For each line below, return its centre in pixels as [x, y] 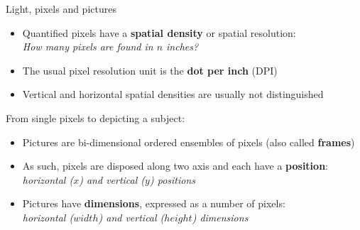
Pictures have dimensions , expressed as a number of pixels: [154, 203]
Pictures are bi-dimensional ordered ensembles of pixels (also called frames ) [189, 142]
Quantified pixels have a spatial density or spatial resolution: [159, 32]
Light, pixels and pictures [61, 9]
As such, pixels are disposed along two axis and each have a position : [175, 166]
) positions [173, 179]
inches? [182, 46]
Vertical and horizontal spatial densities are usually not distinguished [173, 94]
